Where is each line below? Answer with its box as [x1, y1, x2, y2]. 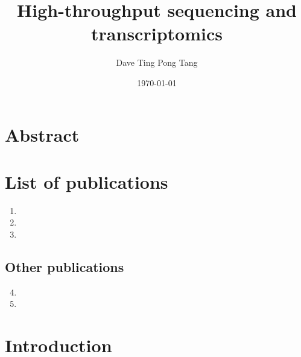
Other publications [5, 257, 124, 276]
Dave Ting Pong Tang [116, 56, 198, 69]
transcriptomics [91, 21, 223, 46]
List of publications [5, 169, 168, 194]
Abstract [5, 122, 80, 147]
